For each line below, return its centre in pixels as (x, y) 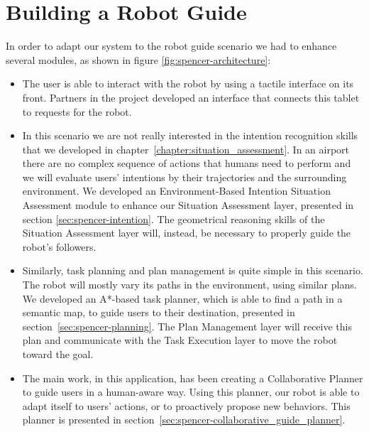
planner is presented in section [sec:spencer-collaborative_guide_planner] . (184, 420)
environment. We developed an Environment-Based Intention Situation (176, 191)
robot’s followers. (59, 246)
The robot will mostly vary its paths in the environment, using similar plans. (189, 285)
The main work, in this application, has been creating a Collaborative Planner (193, 378)
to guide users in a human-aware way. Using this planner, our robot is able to (191, 392)
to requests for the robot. (77, 111)
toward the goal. (58, 354)
